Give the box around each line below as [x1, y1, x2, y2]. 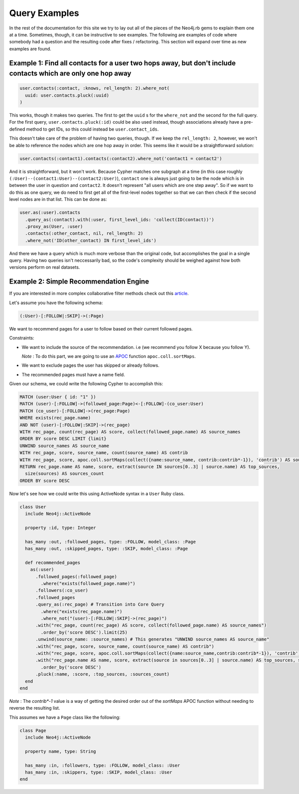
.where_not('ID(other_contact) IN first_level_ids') [25, 237, 156, 243]
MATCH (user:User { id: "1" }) [19, 394, 97, 400]
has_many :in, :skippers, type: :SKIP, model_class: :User [25, 769, 172, 775]
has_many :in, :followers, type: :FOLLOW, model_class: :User [25, 763, 180, 768]
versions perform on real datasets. [9, 264, 80, 270]
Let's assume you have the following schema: [9, 300, 103, 306]
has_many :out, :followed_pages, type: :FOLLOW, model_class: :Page [25, 539, 196, 544]
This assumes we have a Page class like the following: [9, 714, 121, 720]
